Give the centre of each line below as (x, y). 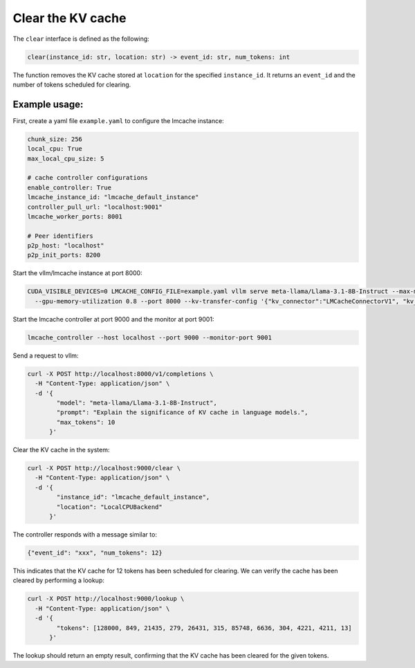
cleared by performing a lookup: (59, 580)
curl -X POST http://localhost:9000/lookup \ (106, 599)
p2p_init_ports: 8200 (64, 255)
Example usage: (48, 104)
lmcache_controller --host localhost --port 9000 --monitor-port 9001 (150, 337)
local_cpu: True (55, 149)
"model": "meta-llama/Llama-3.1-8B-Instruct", (137, 402)
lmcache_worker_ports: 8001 (75, 216)
